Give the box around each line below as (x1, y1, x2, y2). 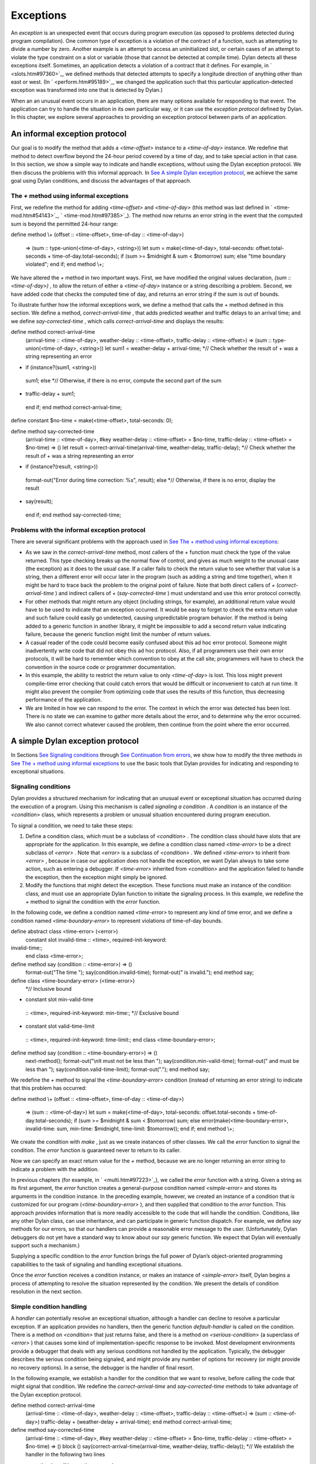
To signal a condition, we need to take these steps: (11, 822, 133, 829)
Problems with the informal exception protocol (11, 526, 146, 534)
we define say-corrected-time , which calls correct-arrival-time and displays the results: (11, 317, 224, 324)
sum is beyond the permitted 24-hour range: (11, 220, 118, 227)
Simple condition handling (11, 1302, 87, 1311)
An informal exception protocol (11, 129, 127, 139)
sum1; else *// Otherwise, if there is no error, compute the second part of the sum (25, 377, 222, 384)
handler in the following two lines (25, 1451, 105, 1458)
